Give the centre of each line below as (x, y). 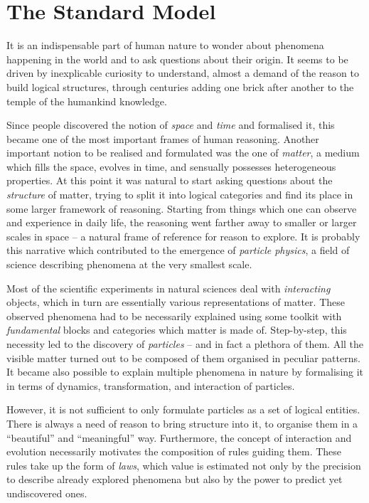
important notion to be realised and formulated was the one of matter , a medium (183, 153)
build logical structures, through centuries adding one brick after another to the (180, 86)
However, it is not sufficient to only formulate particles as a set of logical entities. (183, 409)
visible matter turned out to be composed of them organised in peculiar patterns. (183, 358)
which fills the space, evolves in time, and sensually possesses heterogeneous (171, 166)
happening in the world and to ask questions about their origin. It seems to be (177, 59)
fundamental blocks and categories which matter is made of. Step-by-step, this (177, 330)
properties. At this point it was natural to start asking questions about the (170, 180)
